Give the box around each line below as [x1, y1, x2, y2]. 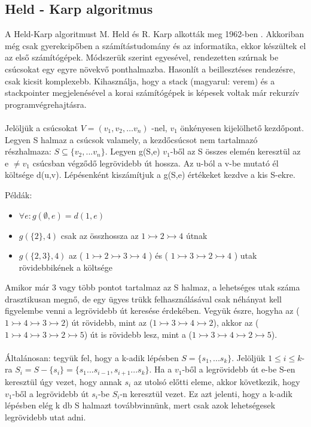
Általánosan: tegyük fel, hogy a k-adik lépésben [5, 351, 179, 364]
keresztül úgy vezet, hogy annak [5, 375, 122, 387]
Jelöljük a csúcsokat [5, 121, 78, 134]
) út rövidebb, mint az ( [65, 316, 153, 329]
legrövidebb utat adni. [5, 410, 86, 423]
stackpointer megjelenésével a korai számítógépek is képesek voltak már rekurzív [5, 86, 300, 99]
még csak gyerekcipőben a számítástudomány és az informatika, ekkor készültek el [5, 39, 306, 52]
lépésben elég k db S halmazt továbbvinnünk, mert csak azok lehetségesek [5, 399, 276, 411]
